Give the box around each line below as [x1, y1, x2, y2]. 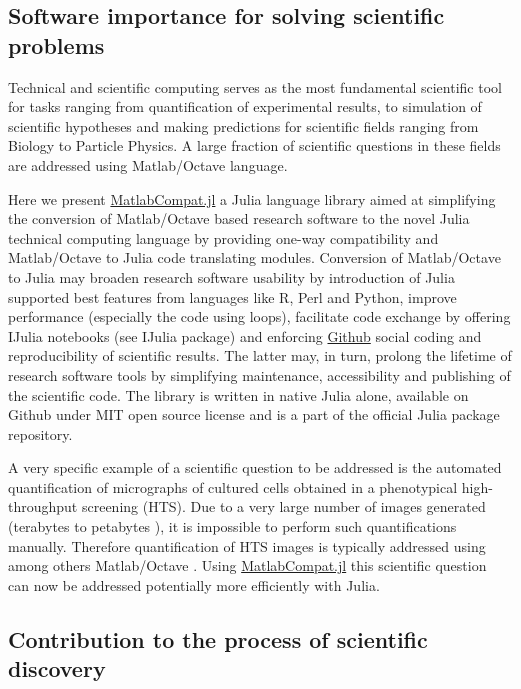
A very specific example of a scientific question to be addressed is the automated [8, 457, 502, 478]
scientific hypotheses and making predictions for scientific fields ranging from [8, 115, 479, 136]
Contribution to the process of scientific [8, 623, 428, 654]
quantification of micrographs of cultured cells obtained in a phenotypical [8, 476, 458, 497]
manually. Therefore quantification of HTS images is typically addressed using [8, 535, 486, 556]
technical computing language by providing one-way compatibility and [8, 227, 439, 248]
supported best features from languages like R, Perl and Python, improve [8, 286, 457, 307]
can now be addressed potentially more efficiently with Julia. [8, 574, 380, 595]
